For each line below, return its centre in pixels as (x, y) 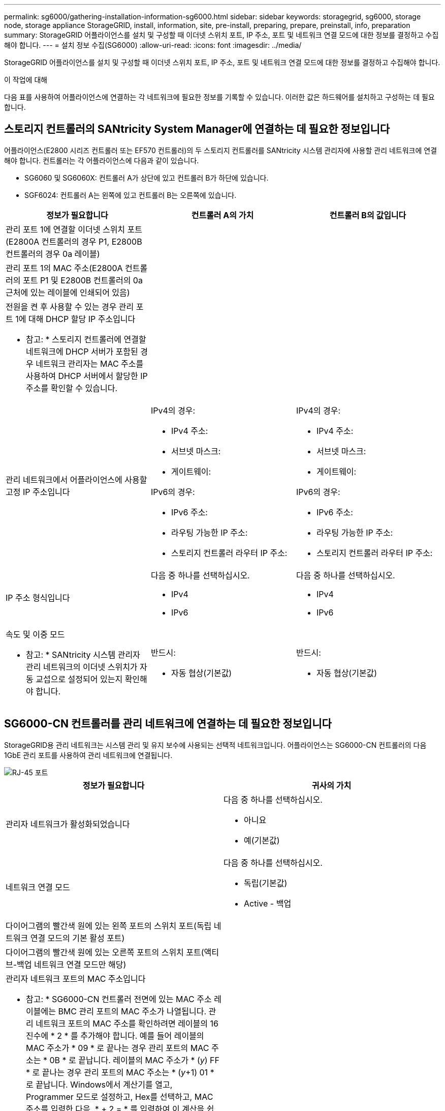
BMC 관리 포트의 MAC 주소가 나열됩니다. (132, 1011)
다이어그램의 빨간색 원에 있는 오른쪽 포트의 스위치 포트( (105, 952)
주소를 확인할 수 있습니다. (72, 388)
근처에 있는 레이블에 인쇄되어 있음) (68, 292)
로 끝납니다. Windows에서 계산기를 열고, (99, 1084)
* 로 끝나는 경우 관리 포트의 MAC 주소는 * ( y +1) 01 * (120, 1072)
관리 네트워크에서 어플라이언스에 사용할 (76, 479)
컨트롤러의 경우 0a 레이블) (53, 254)
